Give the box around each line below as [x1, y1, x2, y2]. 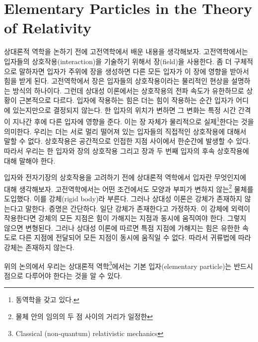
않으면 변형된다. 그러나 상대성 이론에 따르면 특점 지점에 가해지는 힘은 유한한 [4, 222, 240, 233]
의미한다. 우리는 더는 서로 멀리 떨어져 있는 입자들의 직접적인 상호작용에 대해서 [4, 126, 247, 136]
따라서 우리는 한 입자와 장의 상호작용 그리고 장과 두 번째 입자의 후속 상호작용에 [4, 145, 249, 156]
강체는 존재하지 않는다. [4, 242, 75, 252]
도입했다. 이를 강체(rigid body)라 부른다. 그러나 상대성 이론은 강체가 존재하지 [4, 193, 243, 203]
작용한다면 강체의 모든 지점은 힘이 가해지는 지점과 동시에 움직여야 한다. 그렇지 [4, 213, 247, 223]
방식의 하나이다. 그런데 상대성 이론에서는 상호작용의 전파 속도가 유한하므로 [12, 85, 244, 95]
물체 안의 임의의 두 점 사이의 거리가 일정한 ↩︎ [15, 311, 153, 321]
